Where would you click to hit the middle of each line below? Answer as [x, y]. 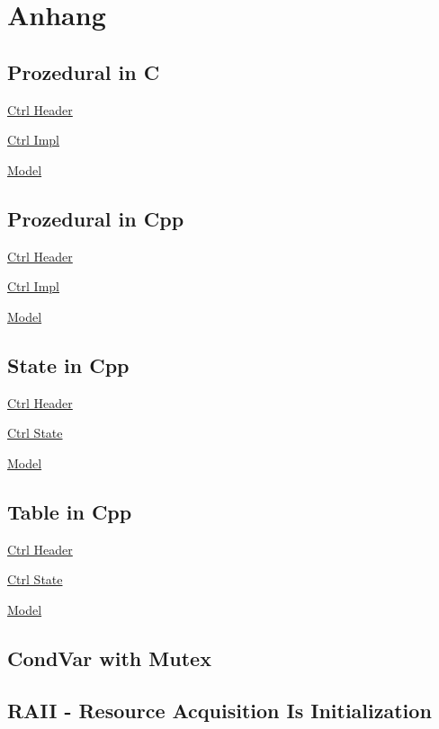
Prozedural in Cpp [96, 218]
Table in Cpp [70, 511]
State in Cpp [68, 364]
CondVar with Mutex [109, 658]
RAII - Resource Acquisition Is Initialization [219, 711]
